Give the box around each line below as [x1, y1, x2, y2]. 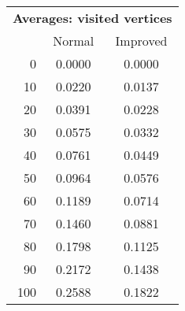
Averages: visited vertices [13, 9, 172, 27]
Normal [53, 31, 94, 50]
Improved [115, 31, 168, 50]
